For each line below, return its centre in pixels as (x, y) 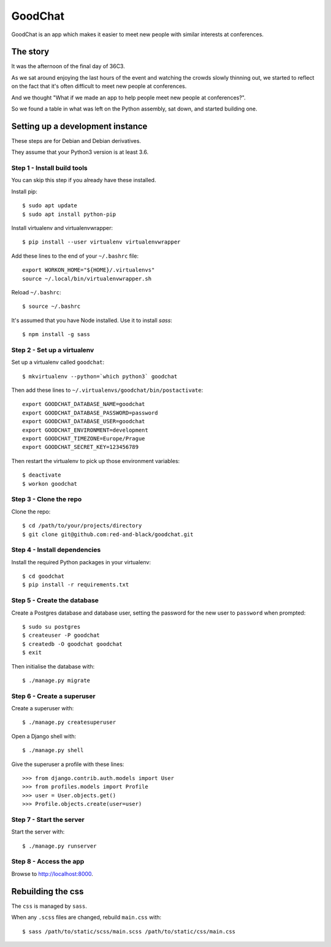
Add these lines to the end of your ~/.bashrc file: (75, 256)
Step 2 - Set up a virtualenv (53, 350)
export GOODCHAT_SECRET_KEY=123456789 (81, 447)
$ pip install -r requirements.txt (76, 585)
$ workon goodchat (50, 484)
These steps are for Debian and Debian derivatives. (76, 140)
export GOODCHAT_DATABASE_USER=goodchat (84, 421)
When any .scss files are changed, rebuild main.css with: (86, 918)
